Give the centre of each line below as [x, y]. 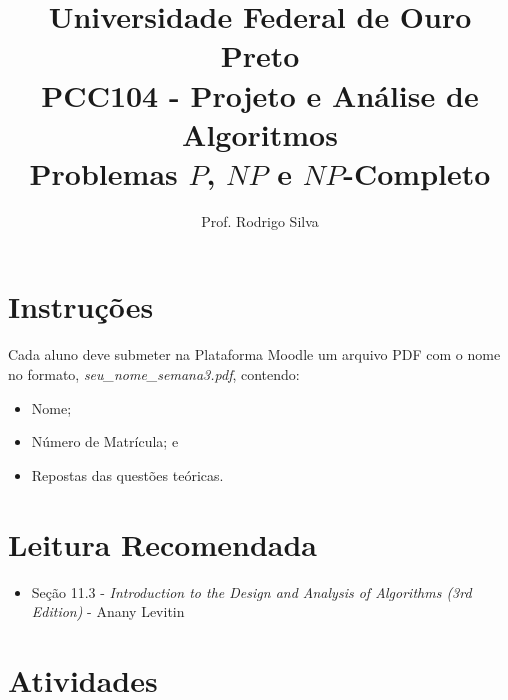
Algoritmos [260, 133]
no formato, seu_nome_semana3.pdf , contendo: [154, 374]
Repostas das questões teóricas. [127, 474]
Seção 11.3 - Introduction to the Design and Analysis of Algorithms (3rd [251, 591]
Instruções [81, 306]
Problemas [103, 172]
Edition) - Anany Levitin [108, 611]
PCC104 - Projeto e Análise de [260, 94]
